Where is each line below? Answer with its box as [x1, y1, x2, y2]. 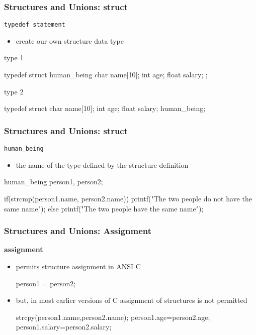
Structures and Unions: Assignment [4, 225, 152, 237]
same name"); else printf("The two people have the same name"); [4, 203, 204, 213]
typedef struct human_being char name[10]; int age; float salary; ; [4, 69, 208, 80]
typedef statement [4, 21, 65, 29]
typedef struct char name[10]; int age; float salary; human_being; [4, 103, 206, 114]
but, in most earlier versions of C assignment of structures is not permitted [16, 295, 247, 305]
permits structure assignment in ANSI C [16, 261, 141, 271]
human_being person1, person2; [4, 176, 103, 187]
